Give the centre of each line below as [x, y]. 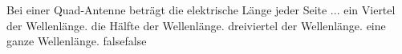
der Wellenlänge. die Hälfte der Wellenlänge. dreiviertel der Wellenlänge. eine [196, 25]
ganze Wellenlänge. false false [77, 41]
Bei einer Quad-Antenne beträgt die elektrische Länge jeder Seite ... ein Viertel [201, 10]
